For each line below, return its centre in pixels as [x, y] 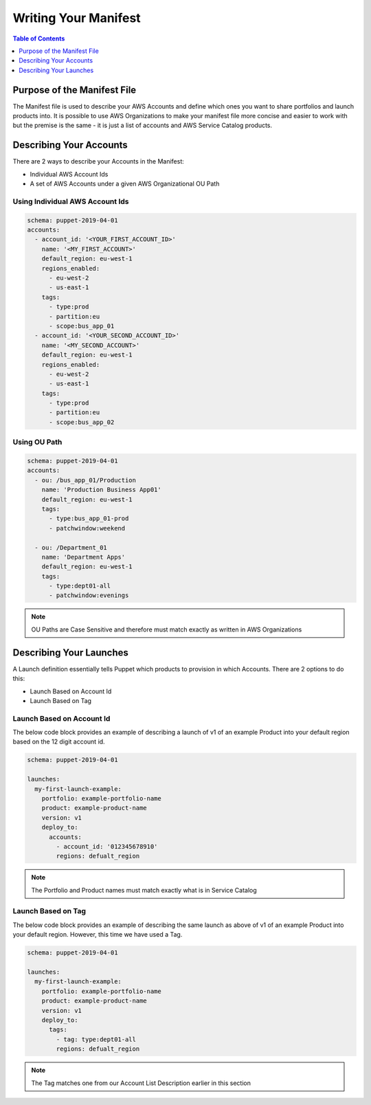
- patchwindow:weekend [87, 528]
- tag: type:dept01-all [96, 1039]
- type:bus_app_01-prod [89, 518]
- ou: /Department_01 [71, 547]
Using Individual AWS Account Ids [71, 201]
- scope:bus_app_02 [82, 422]
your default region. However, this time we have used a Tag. [98, 935]
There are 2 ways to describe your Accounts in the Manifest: [99, 161]
